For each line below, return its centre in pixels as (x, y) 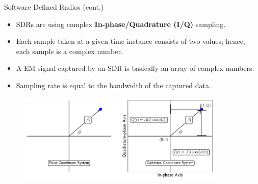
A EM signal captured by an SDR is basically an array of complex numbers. (135, 68)
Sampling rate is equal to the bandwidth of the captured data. (113, 85)
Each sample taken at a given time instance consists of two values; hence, (131, 41)
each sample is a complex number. (69, 51)
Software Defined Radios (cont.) (54, 7)
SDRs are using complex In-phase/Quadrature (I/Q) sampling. (121, 24)
